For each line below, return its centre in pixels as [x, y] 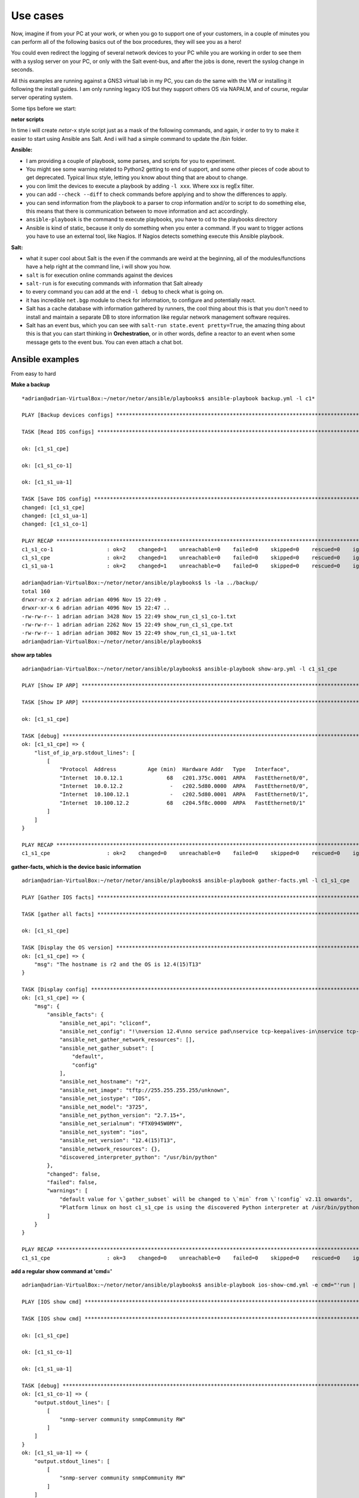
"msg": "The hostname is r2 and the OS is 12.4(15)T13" [118, 964]
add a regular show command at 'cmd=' [62, 1271]
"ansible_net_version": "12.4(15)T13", [118, 1141]
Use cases [37, 16]
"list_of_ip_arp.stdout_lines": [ [85, 753]
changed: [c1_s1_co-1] [55, 524]
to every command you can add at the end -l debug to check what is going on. [125, 292]
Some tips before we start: [44, 108]
